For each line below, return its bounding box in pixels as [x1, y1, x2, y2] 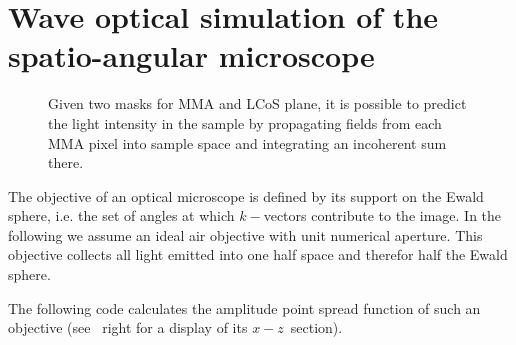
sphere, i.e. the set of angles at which [8, 205, 235, 226]
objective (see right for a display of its [8, 317, 248, 338]
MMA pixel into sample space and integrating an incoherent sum [48, 132, 447, 153]
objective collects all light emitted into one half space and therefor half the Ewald [8, 244, 508, 265]
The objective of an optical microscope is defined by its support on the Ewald [8, 185, 484, 206]
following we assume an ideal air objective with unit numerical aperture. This [8, 224, 483, 245]
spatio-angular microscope [8, 35, 375, 76]
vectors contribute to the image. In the [263, 205, 502, 226]
